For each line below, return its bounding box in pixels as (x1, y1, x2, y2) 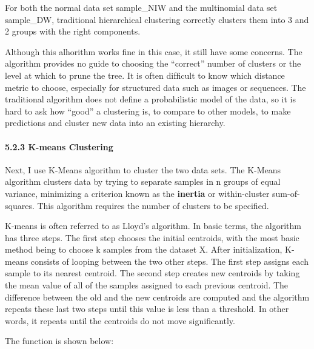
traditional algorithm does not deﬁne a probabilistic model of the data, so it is (5, 93, 296, 105)
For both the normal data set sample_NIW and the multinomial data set (5, 1, 278, 13)
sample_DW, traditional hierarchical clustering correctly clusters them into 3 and (5, 13, 309, 25)
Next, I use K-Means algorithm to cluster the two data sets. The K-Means (5, 163, 281, 176)
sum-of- (272, 187, 300, 199)
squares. (5, 199, 35, 211)
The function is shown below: (5, 334, 114, 347)
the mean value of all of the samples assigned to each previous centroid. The (5, 279, 289, 291)
